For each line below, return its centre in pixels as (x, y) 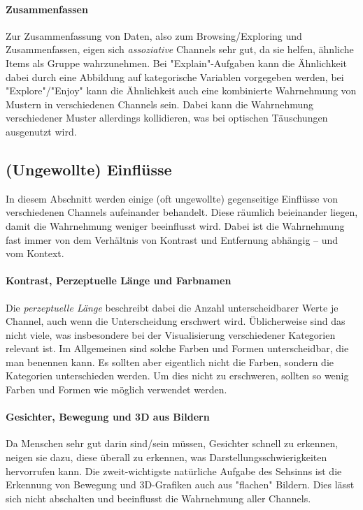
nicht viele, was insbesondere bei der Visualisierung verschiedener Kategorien (171, 334)
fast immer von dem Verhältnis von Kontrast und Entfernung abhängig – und (172, 239)
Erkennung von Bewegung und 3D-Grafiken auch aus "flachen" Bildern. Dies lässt (180, 484)
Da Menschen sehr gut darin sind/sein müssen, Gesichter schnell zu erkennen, (172, 443)
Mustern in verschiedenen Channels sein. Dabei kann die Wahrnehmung (160, 104)
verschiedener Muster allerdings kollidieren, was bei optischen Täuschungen (167, 118)
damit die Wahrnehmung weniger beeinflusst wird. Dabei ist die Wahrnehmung (175, 225)
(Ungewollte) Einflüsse (89, 169)
